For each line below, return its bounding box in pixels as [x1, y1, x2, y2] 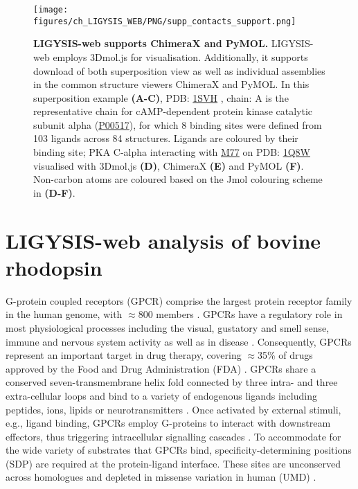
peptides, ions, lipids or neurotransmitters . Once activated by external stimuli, [6, 402, 341, 416]
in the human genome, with [6, 307, 123, 321]
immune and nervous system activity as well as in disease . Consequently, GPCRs [6, 334, 352, 348]
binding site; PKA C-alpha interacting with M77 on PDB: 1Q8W [33, 145, 310, 159]
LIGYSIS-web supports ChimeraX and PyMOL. [33, 36, 269, 51]
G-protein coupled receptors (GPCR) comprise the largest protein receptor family [6, 293, 352, 308]
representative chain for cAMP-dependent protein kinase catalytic [33, 104, 313, 118]
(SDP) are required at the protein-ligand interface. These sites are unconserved [6, 456, 341, 470]
